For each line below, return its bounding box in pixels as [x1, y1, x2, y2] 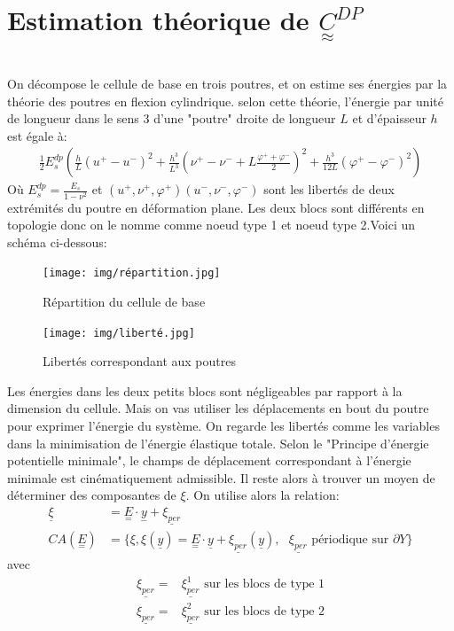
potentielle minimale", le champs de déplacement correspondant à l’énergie [7, 451, 411, 470]
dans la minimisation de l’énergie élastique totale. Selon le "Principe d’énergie [7, 433, 429, 452]
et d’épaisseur [352, 109, 427, 128]
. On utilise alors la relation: [185, 486, 340, 504]
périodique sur [311, 534, 389, 547]
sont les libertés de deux [263, 180, 395, 199]
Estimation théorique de [7, 2, 309, 38]
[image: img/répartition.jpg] [43, 267, 221, 280]
